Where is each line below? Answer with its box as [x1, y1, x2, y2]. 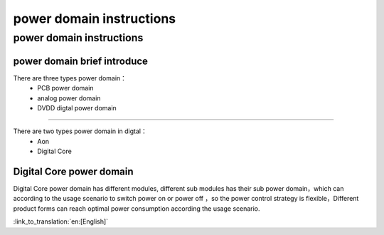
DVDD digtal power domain [37, 103, 117, 112]
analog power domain [37, 93, 101, 103]
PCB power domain [37, 84, 94, 93]
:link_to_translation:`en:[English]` [13, 217, 109, 226]
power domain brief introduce [13, 55, 149, 67]
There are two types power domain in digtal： [13, 127, 147, 135]
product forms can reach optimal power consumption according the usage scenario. [13, 204, 260, 213]
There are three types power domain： [13, 73, 127, 82]
